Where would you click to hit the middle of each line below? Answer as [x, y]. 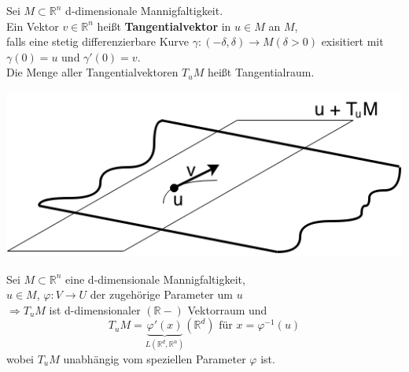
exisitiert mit [352, 41]
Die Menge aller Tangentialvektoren [92, 72]
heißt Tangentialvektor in [164, 26]
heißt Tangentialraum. [261, 72]
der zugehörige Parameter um [161, 294]
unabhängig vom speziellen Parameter [155, 358]
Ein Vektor [33, 26]
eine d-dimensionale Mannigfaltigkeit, [155, 279]
